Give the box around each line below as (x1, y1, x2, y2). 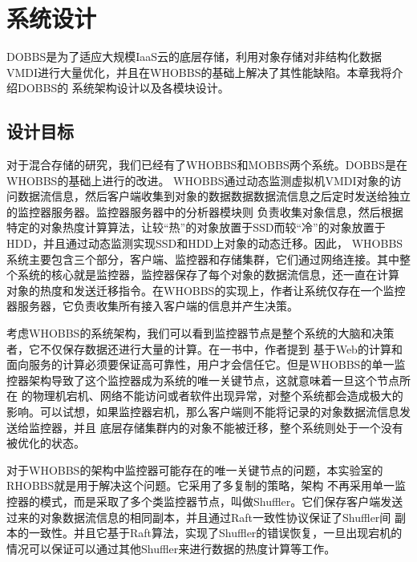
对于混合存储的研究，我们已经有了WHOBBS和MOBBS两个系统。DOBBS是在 (6, 156, 407, 173)
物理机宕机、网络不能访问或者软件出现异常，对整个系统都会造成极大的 (32, 387, 403, 404)
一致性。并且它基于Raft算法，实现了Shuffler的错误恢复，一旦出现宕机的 (28, 524, 403, 541)
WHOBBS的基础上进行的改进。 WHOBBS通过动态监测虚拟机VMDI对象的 (6, 172, 391, 188)
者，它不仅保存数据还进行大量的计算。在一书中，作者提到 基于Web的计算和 (6, 340, 403, 357)
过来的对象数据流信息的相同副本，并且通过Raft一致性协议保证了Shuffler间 (6, 508, 391, 525)
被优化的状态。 (6, 435, 85, 451)
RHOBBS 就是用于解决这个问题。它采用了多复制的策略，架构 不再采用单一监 (6, 477, 406, 494)
